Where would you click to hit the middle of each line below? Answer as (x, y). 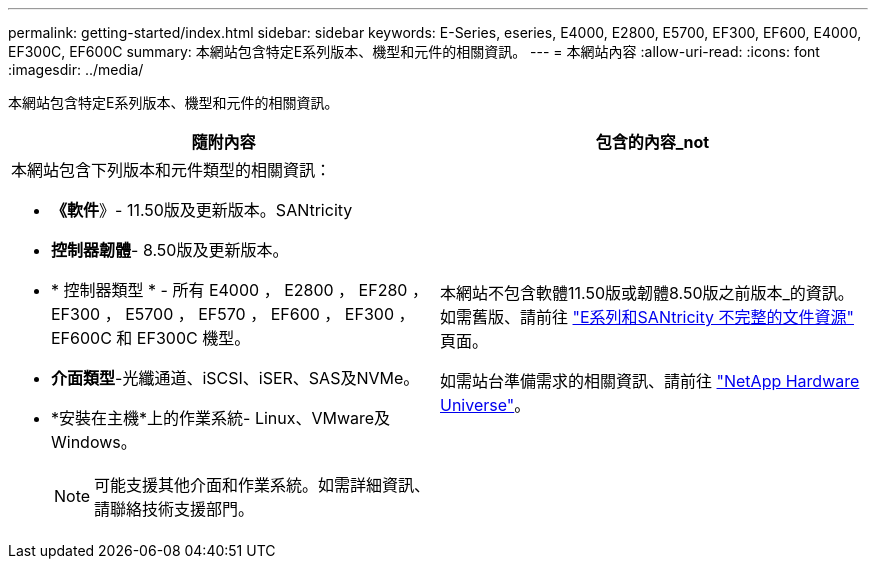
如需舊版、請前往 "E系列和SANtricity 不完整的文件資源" (647, 317)
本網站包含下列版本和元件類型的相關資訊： (171, 170)
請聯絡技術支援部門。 (174, 509)
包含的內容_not (652, 142)
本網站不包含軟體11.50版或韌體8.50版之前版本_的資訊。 (647, 293)
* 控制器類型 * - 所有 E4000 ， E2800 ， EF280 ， (239, 290)
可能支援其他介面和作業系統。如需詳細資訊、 (262, 485)
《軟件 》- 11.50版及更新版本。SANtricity (202, 210)
